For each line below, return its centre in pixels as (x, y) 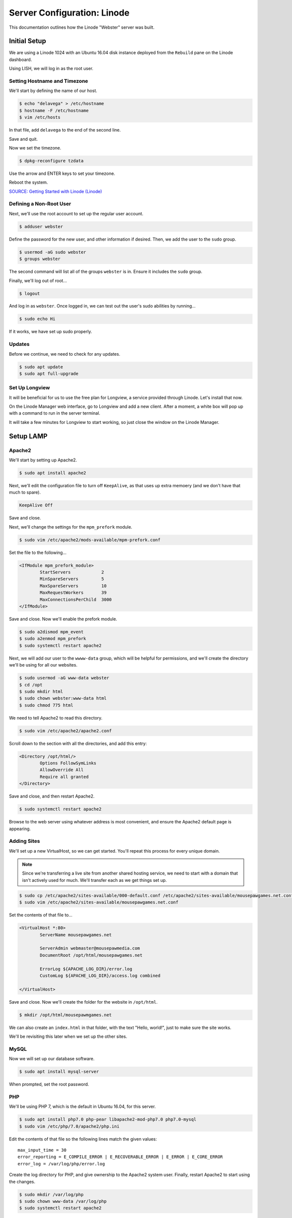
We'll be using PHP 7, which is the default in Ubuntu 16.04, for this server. (82, 1106)
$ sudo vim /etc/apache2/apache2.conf (65, 731)
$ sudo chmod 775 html (46, 705)
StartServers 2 (72, 572)
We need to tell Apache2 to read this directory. (56, 718)
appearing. (20, 829)
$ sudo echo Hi (37, 319)
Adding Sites (25, 841)
